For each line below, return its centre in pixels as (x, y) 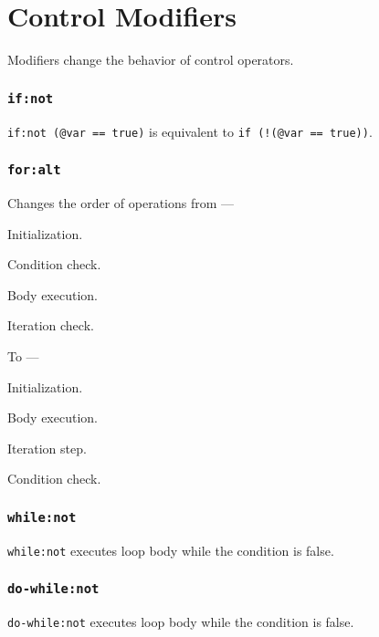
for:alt (34, 170)
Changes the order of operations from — (121, 202)
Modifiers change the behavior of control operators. (151, 60)
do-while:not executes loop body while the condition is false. (181, 622)
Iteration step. (47, 448)
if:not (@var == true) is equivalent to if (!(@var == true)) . (190, 131)
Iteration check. (51, 325)
